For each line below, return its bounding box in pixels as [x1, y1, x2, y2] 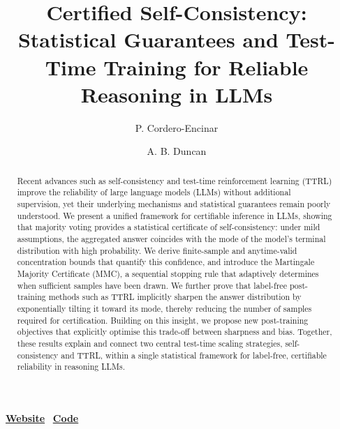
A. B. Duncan [147, 144, 207, 158]
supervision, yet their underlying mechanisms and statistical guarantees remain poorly [17, 197, 331, 209]
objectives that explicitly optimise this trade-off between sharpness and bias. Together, [17, 326, 332, 338]
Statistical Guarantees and [17, 25, 279, 54]
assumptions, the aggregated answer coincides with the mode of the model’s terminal [17, 232, 326, 244]
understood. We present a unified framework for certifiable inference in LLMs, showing [17, 209, 332, 221]
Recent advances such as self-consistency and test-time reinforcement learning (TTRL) [17, 174, 332, 186]
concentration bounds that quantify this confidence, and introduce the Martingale [17, 256, 315, 268]
